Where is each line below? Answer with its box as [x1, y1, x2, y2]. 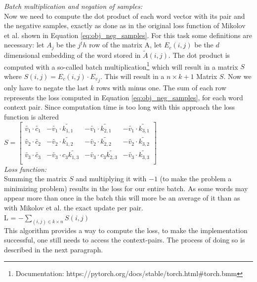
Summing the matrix [4, 173, 67, 184]
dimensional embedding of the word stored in [4, 50, 141, 60]
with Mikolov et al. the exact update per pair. [4, 202, 143, 213]
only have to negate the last [4, 82, 88, 93]
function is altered [4, 111, 59, 121]
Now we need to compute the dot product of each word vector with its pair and [4, 10, 245, 21]
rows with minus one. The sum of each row [96, 82, 226, 93]
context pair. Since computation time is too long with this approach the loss [4, 102, 235, 112]
